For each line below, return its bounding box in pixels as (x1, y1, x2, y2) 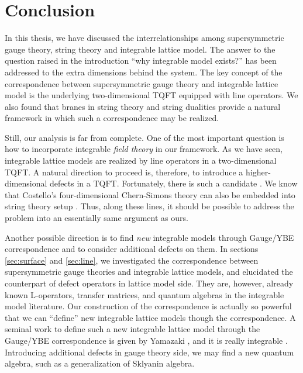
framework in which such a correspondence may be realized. (5, 112, 219, 124)
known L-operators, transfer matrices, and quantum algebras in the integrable (5, 288, 284, 301)
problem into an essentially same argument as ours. (5, 212, 188, 224)
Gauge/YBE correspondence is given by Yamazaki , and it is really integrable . (5, 334, 288, 346)
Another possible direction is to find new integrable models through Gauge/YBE (5, 231, 294, 243)
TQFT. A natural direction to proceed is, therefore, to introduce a (5, 165, 243, 178)
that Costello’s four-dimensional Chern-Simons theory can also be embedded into (5, 188, 295, 201)
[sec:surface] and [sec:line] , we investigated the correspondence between (5, 254, 259, 266)
